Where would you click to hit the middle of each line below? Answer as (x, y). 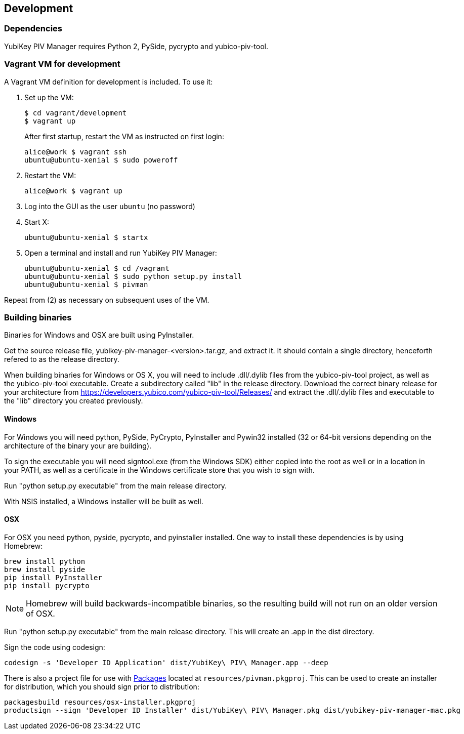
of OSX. (40, 613)
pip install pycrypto (47, 585)
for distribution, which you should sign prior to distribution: (102, 686)
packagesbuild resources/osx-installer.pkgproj (100, 702)
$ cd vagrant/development (76, 113)
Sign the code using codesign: (55, 647)
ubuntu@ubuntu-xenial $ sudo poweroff (101, 160)
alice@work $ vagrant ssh (76, 152)
